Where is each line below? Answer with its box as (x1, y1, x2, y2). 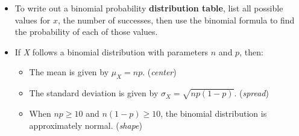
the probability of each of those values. (14, 25, 158, 38)
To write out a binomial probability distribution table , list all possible (14, 2, 283, 14)
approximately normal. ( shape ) (29, 119, 143, 131)
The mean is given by (29, 66, 109, 78)
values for (14, 13, 51, 26)
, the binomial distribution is (160, 107, 267, 119)
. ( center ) (142, 66, 177, 78)
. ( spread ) (234, 87, 269, 99)
